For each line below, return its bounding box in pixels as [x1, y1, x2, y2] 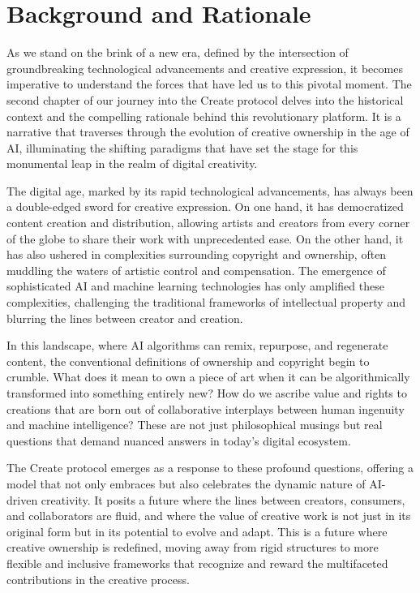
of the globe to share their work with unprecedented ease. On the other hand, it [6, 230, 404, 247]
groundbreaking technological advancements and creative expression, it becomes [6, 59, 403, 76]
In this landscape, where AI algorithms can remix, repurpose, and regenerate [6, 337, 388, 354]
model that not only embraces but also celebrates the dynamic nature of [6, 475, 366, 492]
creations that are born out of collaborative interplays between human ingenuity [6, 400, 405, 417]
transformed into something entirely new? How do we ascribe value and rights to [6, 385, 407, 401]
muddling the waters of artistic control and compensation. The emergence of [6, 261, 386, 278]
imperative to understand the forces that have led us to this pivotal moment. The [6, 75, 412, 92]
